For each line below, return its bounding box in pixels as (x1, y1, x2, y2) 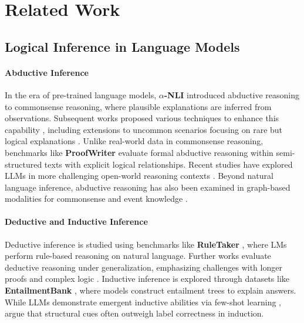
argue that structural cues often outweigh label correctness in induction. (5, 307, 264, 319)
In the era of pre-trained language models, (5, 88, 157, 101)
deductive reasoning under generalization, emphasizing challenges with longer (5, 261, 282, 273)
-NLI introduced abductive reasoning (164, 88, 300, 101)
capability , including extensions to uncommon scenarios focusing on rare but (5, 123, 283, 135)
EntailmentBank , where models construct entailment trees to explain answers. (5, 284, 296, 297)
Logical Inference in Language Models (5, 37, 240, 55)
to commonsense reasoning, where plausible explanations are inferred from (5, 100, 272, 112)
